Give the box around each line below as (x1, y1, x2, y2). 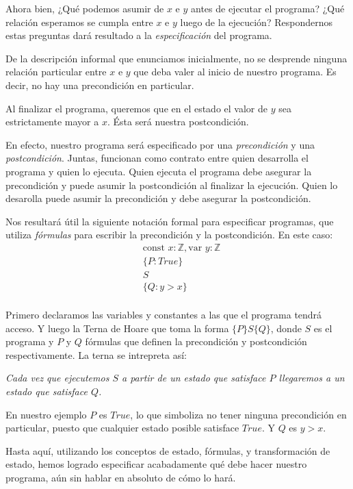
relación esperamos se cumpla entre (5, 14, 153, 29)
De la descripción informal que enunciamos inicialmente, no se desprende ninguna (5, 51, 348, 65)
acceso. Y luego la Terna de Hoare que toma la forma (5, 321, 229, 335)
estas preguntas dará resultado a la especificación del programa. (5, 28, 272, 42)
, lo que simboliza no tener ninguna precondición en (130, 407, 347, 421)
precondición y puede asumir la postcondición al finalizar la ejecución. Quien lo (5, 177, 338, 192)
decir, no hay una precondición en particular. (5, 77, 194, 92)
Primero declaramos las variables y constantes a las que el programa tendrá (5, 308, 322, 322)
